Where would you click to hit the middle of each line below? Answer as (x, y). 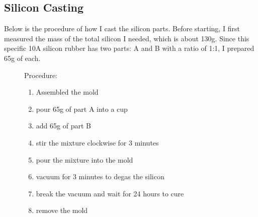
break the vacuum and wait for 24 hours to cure (110, 193)
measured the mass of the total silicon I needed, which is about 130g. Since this (127, 38)
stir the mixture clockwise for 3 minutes (97, 142)
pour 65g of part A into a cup (82, 109)
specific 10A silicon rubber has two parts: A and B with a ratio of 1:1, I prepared (129, 48)
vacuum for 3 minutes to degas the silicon (100, 176)
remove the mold (62, 210)
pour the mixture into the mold (84, 159)
